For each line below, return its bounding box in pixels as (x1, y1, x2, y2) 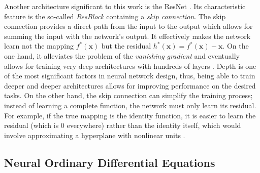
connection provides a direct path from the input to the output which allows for (4, 21, 253, 31)
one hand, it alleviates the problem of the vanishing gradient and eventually (4, 50, 240, 61)
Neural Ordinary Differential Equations (4, 154, 215, 170)
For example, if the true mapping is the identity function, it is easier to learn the (4, 110, 256, 120)
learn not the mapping (4, 40, 74, 51)
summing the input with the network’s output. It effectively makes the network (4, 30, 251, 41)
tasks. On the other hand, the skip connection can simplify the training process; (4, 90, 253, 101)
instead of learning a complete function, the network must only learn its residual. (4, 100, 256, 110)
